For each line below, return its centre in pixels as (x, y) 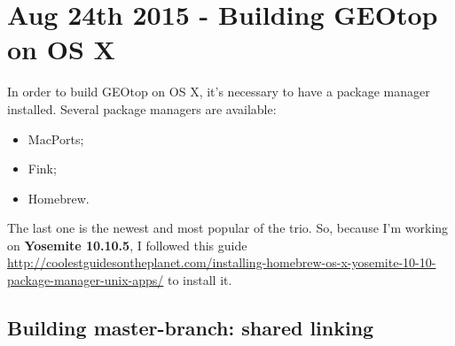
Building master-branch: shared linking (191, 328)
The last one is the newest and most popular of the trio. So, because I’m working (228, 228)
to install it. (200, 280)
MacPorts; (56, 138)
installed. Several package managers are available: (142, 108)
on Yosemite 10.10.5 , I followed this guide (127, 245)
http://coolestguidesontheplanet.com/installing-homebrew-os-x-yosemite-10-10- (222, 262)
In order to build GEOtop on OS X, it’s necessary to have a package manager (219, 92)
